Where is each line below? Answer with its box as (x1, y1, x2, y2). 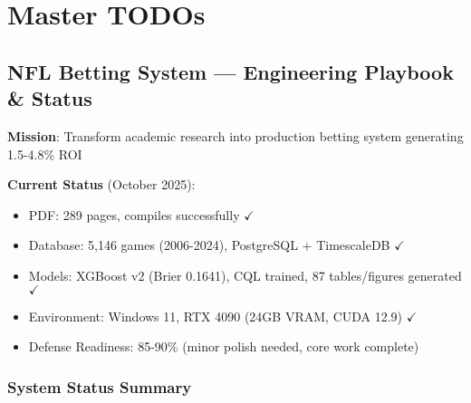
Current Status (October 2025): (7, 175, 196, 194)
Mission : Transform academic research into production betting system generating (7, 126, 464, 145)
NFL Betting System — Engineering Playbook (7, 57, 454, 85)
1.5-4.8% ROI (7, 144, 82, 163)
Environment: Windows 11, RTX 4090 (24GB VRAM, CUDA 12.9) (28, 306, 403, 325)
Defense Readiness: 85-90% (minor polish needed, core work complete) (28, 337, 419, 356)
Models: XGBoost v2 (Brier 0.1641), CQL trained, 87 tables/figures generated (28, 265, 462, 284)
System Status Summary (7, 375, 192, 398)
